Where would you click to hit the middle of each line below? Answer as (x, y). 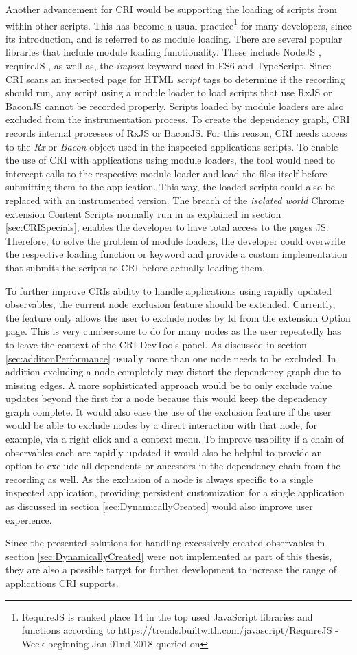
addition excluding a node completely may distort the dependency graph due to (173, 371)
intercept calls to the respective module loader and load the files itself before (166, 173)
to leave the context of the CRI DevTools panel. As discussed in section (156, 344)
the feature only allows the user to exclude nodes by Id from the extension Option (178, 317)
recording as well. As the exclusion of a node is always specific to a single (160, 479)
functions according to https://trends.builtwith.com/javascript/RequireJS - (180, 630)
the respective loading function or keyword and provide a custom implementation (176, 254)
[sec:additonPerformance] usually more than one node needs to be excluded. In (171, 358)
